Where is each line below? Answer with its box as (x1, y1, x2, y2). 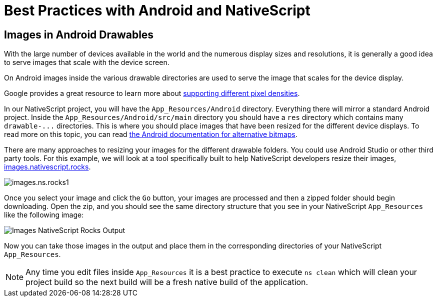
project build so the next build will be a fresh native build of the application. (25, 277, 308, 287)
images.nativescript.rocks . (4, 162, 91, 171)
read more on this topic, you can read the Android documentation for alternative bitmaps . (4, 130, 297, 139)
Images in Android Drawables (4, 28, 154, 41)
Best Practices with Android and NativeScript (4, 2, 310, 19)
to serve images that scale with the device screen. (4, 58, 169, 67)
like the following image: (4, 210, 84, 219)
